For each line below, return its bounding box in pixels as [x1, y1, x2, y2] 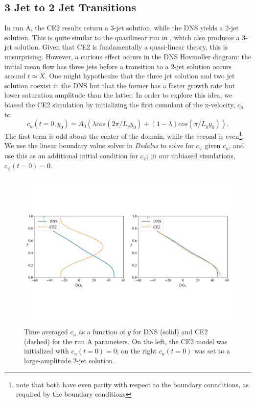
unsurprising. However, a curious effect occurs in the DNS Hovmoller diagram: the [4, 51, 251, 61]
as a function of [78, 327, 125, 337]
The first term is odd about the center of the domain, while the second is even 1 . [4, 129, 244, 141]
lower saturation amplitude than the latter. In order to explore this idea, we [4, 90, 232, 100]
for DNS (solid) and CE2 [133, 327, 208, 337]
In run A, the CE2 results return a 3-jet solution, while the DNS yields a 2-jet [4, 23, 239, 33]
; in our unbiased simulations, [146, 150, 235, 160]
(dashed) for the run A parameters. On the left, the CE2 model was [24, 336, 228, 346]
